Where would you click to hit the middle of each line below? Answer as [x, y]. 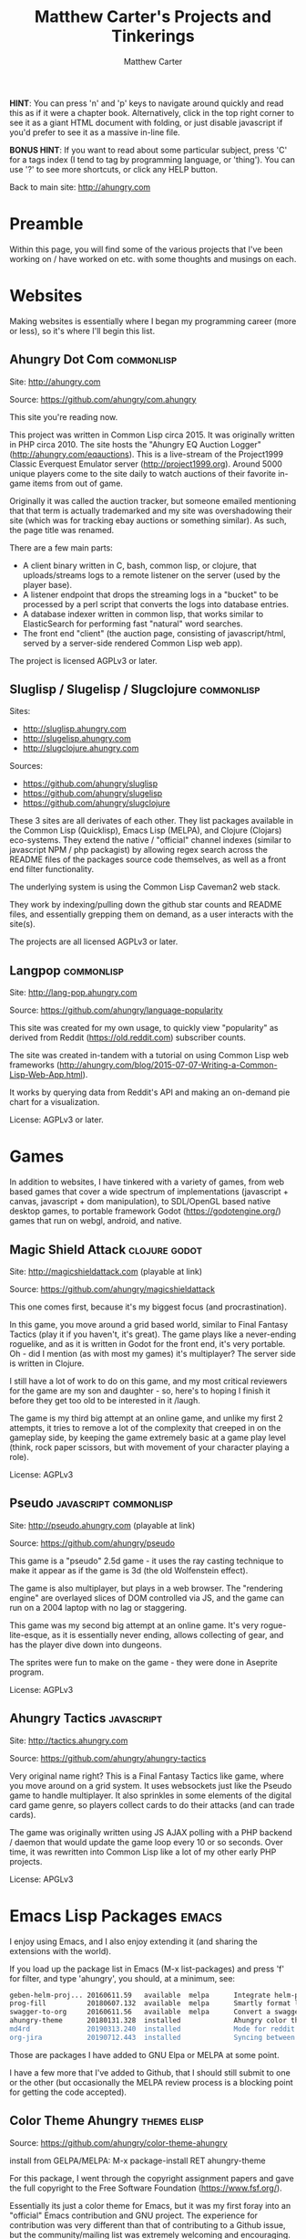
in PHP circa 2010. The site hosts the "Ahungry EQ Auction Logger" [136, 444]
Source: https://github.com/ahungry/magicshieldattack [112, 1289]
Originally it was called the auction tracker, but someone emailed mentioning [153, 500]
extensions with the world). [61, 1950]
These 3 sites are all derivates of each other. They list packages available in [152, 821]
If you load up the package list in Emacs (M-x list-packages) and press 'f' [147, 1969]
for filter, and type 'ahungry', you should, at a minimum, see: [122, 1978]
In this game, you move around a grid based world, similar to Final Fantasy [149, 1324]
